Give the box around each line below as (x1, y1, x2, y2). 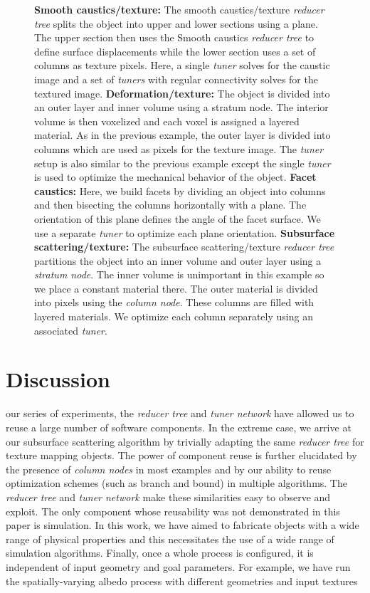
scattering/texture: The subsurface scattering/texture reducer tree (34, 239, 334, 254)
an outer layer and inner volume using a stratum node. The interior (34, 100, 329, 115)
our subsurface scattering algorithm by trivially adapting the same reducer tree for (6, 434, 364, 448)
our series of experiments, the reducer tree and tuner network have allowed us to (6, 406, 354, 421)
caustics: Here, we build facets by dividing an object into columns (34, 183, 326, 198)
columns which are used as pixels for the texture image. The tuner (34, 141, 324, 156)
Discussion (6, 364, 110, 394)
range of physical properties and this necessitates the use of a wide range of (6, 531, 334, 546)
